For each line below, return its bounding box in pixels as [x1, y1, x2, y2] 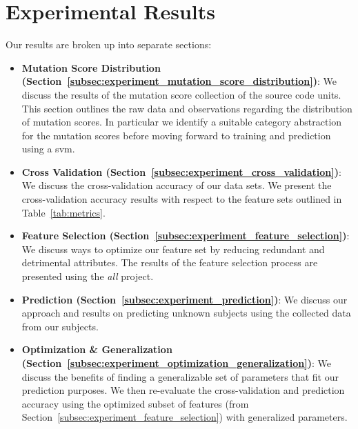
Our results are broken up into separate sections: [6, 37, 212, 52]
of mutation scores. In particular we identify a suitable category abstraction [21, 114, 342, 129]
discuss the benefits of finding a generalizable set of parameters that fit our [21, 369, 339, 383]
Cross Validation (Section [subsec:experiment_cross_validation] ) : [21, 164, 341, 179]
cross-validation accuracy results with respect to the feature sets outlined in [21, 192, 342, 206]
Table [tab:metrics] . [21, 205, 106, 219]
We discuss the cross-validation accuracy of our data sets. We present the [21, 178, 332, 192]
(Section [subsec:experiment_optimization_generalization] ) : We [21, 356, 331, 370]
